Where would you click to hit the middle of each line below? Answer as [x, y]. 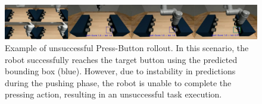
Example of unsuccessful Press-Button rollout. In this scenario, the [127, 47]
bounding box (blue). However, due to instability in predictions [120, 71]
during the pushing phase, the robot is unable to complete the [118, 82]
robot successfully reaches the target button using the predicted [121, 59]
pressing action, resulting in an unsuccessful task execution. [113, 94]
